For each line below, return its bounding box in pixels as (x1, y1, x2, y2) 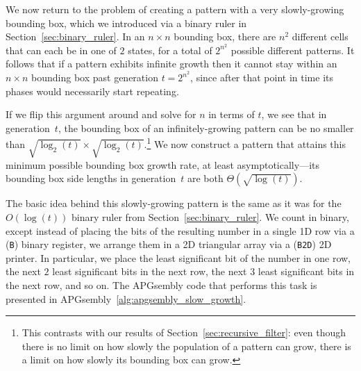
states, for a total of (128, 42, 212, 57)
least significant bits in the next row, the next (52, 264, 247, 279)
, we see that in (261, 107, 327, 122)
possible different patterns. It (230, 42, 355, 57)
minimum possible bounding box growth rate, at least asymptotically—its (6, 157, 319, 172)
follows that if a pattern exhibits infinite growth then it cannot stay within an (6, 56, 337, 71)
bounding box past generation (31, 70, 158, 85)
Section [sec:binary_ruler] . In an (6, 29, 145, 44)
